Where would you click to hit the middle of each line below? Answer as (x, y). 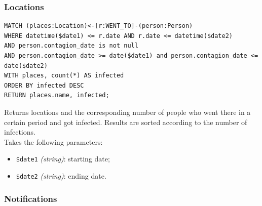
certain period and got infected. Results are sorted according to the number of (126, 122)
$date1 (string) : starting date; (63, 159)
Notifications (31, 198)
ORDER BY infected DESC (44, 85)
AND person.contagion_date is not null (71, 46)
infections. (20, 132)
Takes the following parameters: (53, 141)
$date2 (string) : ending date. (61, 176)
